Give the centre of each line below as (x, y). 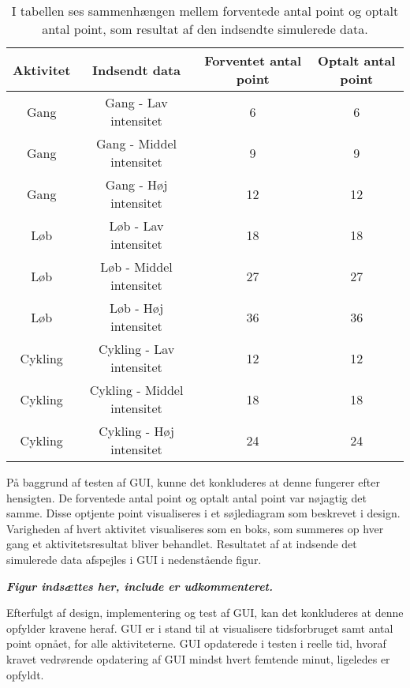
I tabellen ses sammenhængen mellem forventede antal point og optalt (205, 11)
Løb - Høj (136, 308)
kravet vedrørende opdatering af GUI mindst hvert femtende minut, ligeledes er (198, 658)
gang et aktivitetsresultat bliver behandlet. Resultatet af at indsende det (182, 544)
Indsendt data (136, 70)
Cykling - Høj (136, 431)
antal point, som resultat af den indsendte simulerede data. (205, 29)
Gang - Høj (136, 184)
